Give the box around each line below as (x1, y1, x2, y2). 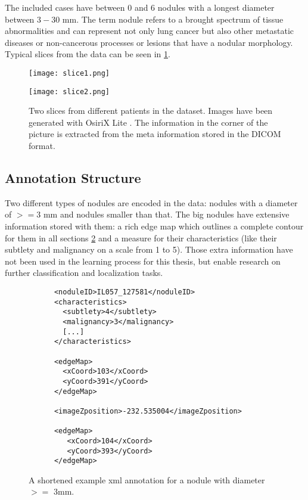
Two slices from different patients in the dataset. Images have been (29, 104, 273, 117)
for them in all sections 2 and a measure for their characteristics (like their (5, 231, 277, 244)
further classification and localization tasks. (5, 266, 163, 279)
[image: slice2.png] (29, 87, 110, 96)
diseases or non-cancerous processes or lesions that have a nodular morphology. (5, 36, 293, 48)
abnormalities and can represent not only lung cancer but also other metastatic (5, 24, 294, 37)
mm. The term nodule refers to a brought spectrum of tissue (62, 13, 284, 25)
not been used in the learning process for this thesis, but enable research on (5, 254, 281, 267)
